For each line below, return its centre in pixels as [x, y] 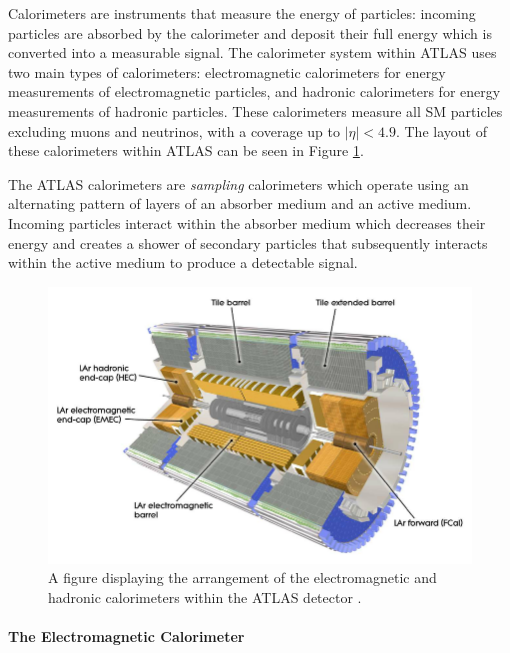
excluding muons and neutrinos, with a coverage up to [174, 130]
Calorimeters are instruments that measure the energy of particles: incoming [242, 13]
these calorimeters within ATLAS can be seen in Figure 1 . [186, 150]
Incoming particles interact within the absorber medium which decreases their [247, 222]
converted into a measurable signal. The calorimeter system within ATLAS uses [252, 52]
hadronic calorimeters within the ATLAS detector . [205, 596]
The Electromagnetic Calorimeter [126, 635]
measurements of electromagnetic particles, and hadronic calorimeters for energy [254, 91]
